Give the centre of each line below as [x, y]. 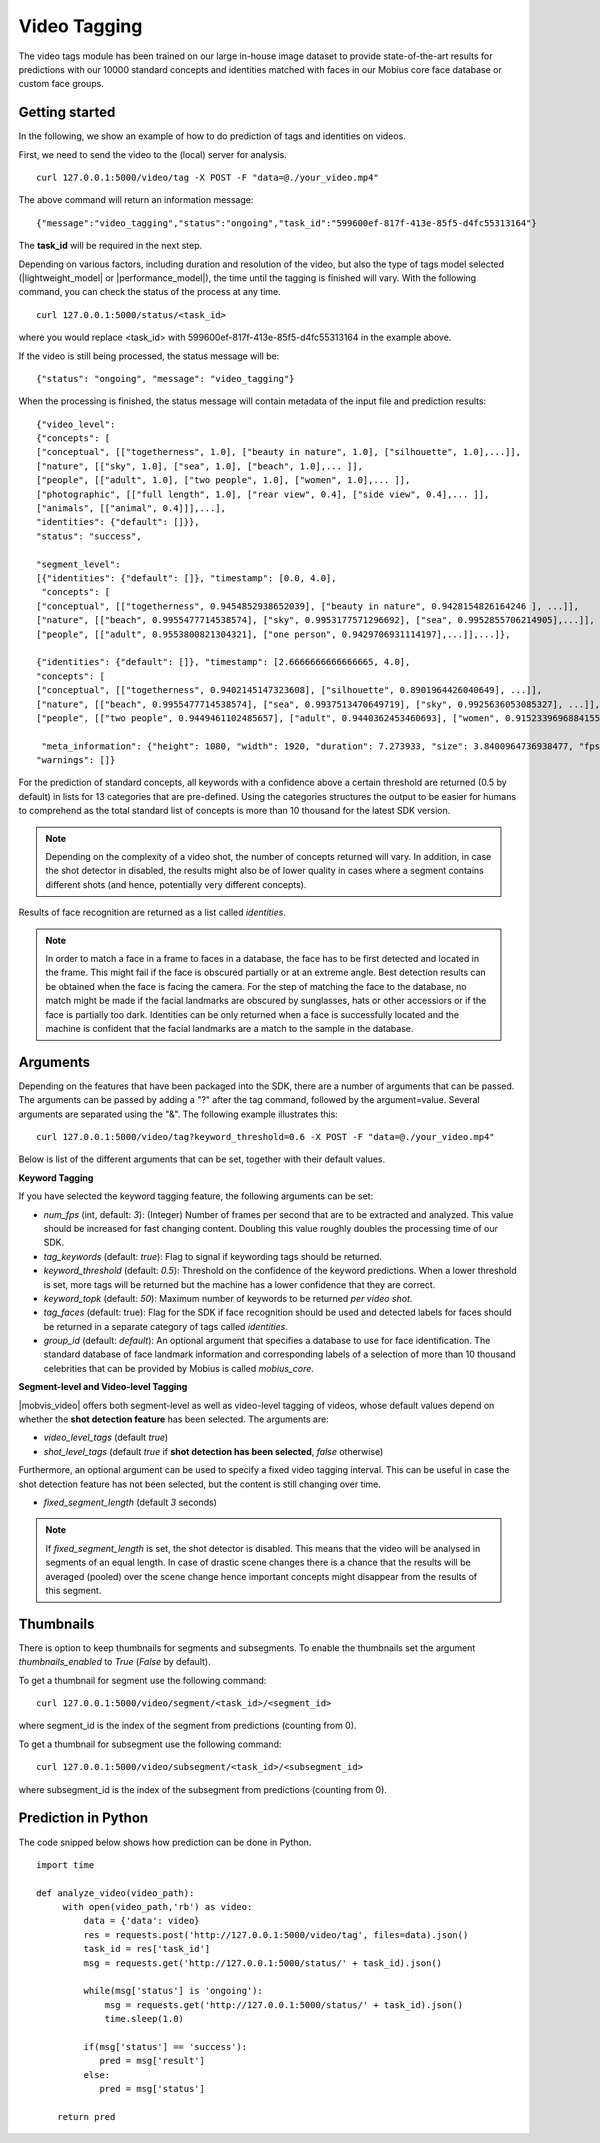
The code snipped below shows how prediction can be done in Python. [165, 1842]
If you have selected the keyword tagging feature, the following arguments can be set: [196, 1196]
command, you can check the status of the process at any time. [150, 292]
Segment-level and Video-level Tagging [103, 1387]
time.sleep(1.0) [144, 2019]
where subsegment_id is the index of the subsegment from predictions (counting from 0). [202, 1789]
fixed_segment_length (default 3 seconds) [130, 1502]
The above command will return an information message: [136, 200]
